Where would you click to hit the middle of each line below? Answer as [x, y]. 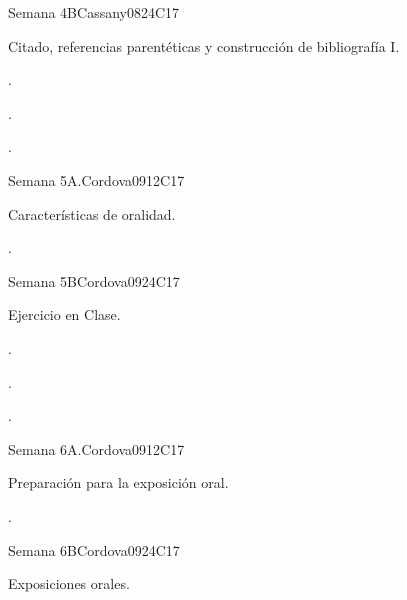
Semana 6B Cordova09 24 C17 [94, 549]
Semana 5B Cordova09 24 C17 [94, 280]
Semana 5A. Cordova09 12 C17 [96, 179]
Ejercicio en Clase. [64, 314]
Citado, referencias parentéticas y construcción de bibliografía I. [204, 45]
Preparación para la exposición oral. [118, 482]
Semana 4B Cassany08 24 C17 [94, 12]
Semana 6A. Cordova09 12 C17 [96, 448]
